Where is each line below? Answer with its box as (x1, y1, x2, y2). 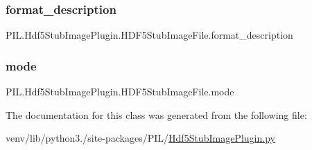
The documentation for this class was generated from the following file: (6, 107, 307, 122)
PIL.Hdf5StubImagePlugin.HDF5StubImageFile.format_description (6, 28, 293, 42)
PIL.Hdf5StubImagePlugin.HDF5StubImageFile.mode (6, 84, 234, 99)
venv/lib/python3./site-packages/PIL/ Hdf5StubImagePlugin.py (6, 131, 275, 145)
